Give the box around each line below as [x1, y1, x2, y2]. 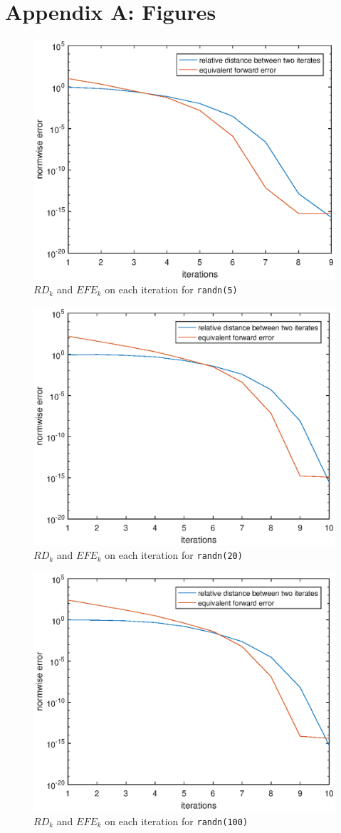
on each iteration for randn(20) [105, 548, 243, 562]
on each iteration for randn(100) [105, 813, 248, 828]
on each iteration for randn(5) [105, 282, 238, 297]
